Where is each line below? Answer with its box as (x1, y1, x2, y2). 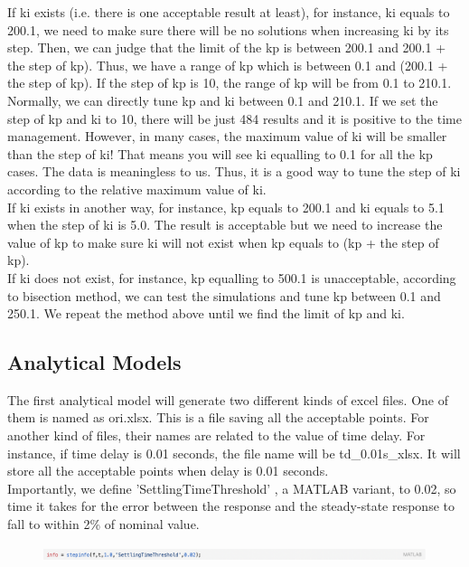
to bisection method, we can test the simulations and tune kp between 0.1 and (7, 286, 441, 305)
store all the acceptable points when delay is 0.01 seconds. (7, 461, 329, 480)
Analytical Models (7, 348, 182, 376)
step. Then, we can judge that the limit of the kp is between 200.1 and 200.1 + (7, 38, 446, 57)
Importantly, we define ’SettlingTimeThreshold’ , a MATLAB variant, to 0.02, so (7, 478, 456, 497)
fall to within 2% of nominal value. (7, 515, 200, 534)
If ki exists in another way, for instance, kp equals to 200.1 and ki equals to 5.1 (7, 197, 445, 216)
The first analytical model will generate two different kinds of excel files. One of (7, 390, 448, 409)
